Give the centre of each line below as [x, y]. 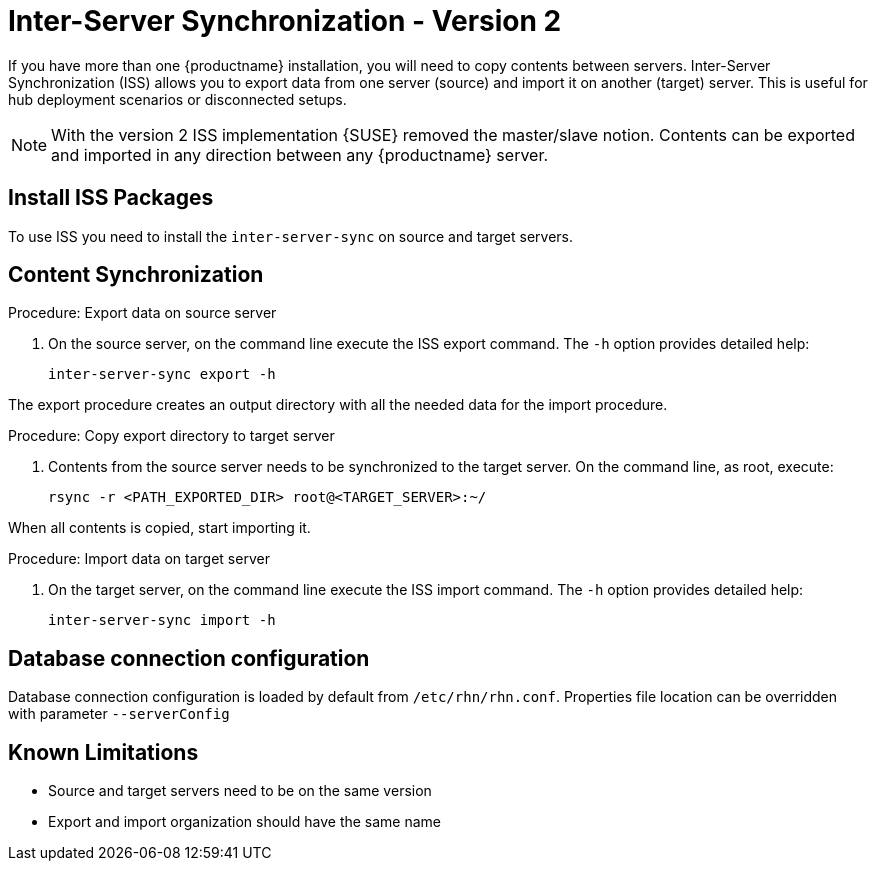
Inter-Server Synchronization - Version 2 [285, 21]
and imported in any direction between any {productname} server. [300, 154]
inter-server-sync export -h [162, 374]
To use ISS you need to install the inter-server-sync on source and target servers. [291, 236]
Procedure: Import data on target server [139, 559]
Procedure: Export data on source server [142, 313]
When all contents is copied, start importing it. [159, 528]
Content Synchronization [136, 275]
